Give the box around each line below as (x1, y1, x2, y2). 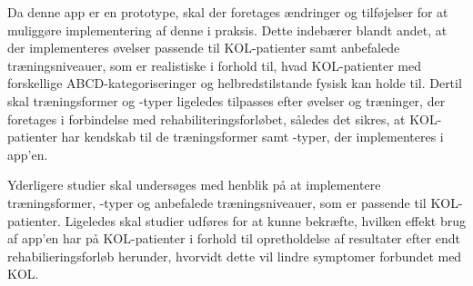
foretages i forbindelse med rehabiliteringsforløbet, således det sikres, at (7, 109, 406, 128)
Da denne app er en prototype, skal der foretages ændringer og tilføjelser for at (7, 3, 448, 21)
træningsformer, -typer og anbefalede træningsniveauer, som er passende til (7, 192, 427, 212)
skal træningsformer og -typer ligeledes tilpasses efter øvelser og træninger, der (7, 91, 446, 110)
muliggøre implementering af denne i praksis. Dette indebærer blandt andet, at (7, 20, 448, 39)
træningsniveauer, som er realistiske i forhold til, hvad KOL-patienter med (7, 55, 421, 74)
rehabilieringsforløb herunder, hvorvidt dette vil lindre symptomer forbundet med (7, 246, 462, 265)
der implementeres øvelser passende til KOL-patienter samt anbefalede (7, 38, 400, 57)
